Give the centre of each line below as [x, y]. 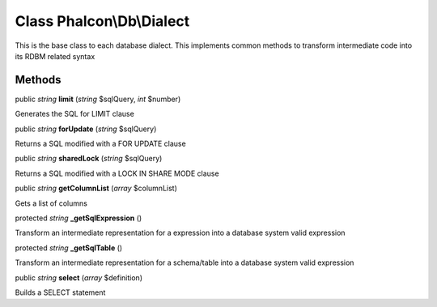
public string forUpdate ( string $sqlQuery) [86, 129]
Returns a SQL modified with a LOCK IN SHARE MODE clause [117, 173]
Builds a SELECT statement [60, 292]
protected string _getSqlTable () [69, 248]
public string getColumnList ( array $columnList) [96, 188]
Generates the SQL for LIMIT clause [75, 114]
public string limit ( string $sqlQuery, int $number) [98, 99]
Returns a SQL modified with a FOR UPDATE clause [100, 144]
